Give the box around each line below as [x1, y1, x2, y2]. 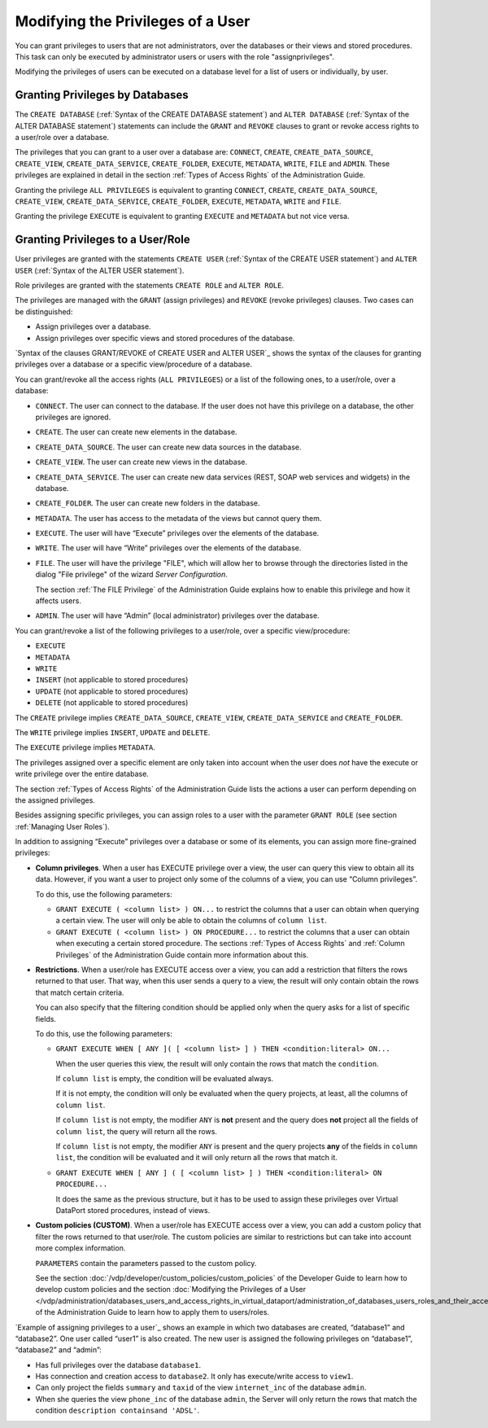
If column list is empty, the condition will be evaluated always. [55, 1074, 274, 1084]
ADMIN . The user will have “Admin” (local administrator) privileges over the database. [35, 611, 320, 620]
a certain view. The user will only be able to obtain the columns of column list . [55, 916, 327, 926]
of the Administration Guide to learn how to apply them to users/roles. [35, 1308, 270, 1317]
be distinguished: [15, 306, 73, 317]
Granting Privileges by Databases [15, 88, 189, 102]
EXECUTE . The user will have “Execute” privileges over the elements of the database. [35, 528, 320, 538]
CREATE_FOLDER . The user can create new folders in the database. [35, 498, 260, 508]
